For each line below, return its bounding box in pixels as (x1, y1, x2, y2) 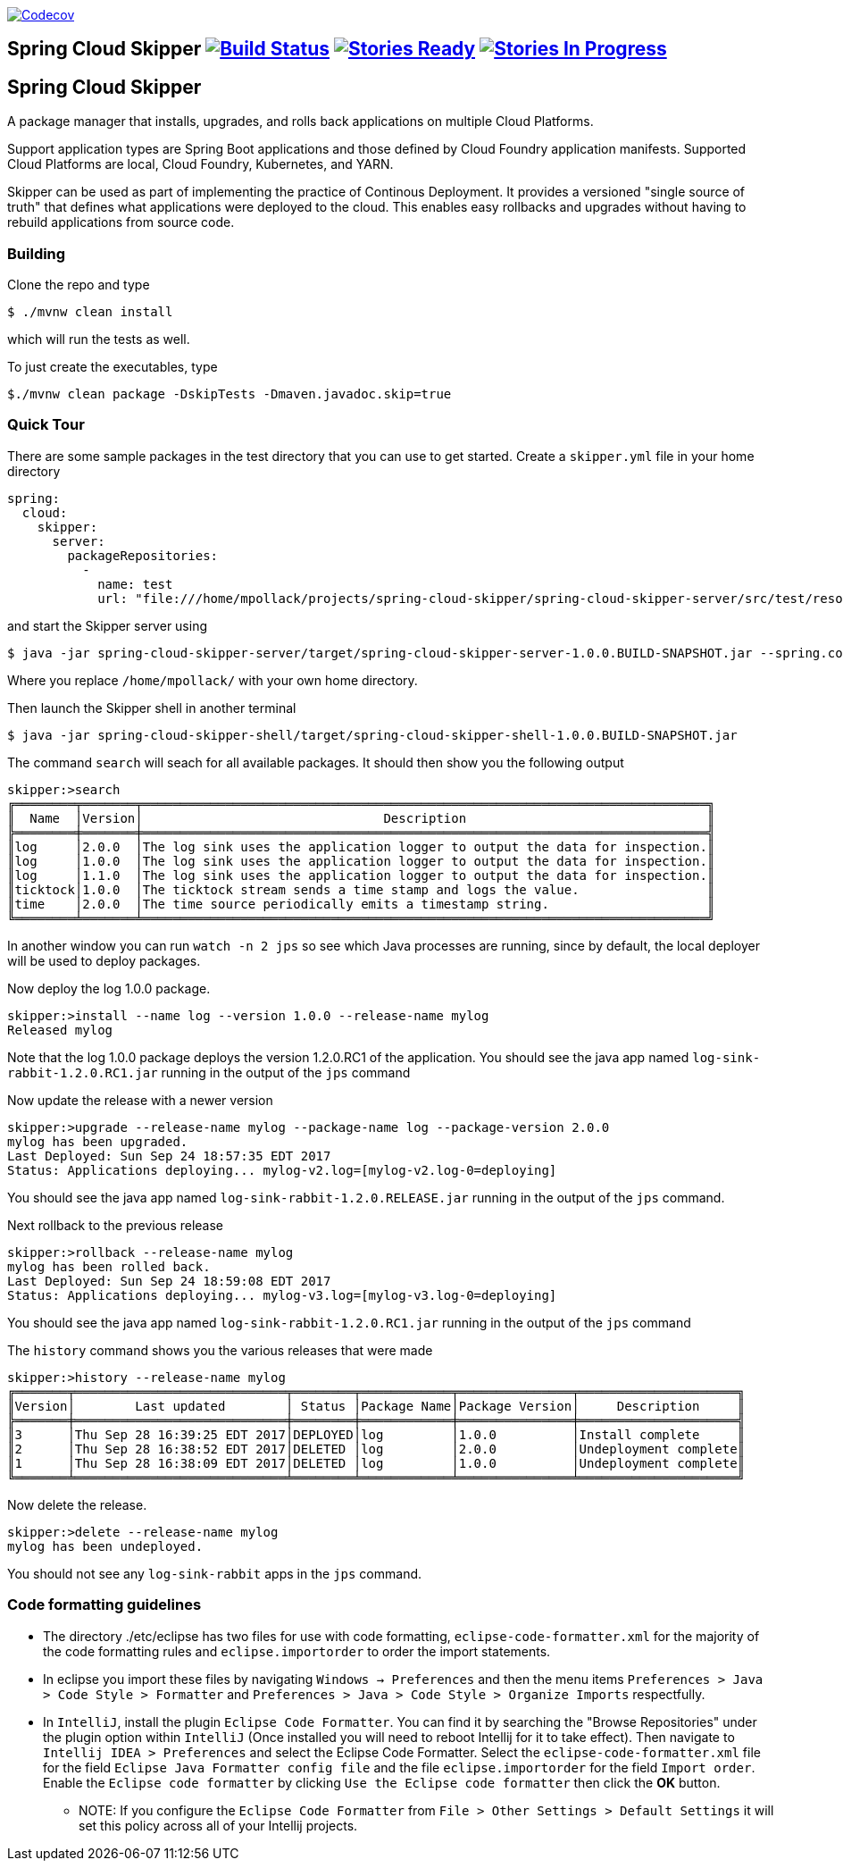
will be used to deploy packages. (7, 952, 201, 968)
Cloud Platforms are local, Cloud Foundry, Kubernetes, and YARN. (7, 156, 394, 172)
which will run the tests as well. (7, 331, 190, 348)
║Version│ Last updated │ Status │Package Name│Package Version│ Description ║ (7, 1398, 746, 1413)
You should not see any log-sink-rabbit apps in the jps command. (7, 1565, 422, 1581)
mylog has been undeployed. (7, 1538, 204, 1554)
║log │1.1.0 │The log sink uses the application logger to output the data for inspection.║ (7, 867, 715, 883)
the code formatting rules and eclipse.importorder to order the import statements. (43, 1643, 551, 1659)
